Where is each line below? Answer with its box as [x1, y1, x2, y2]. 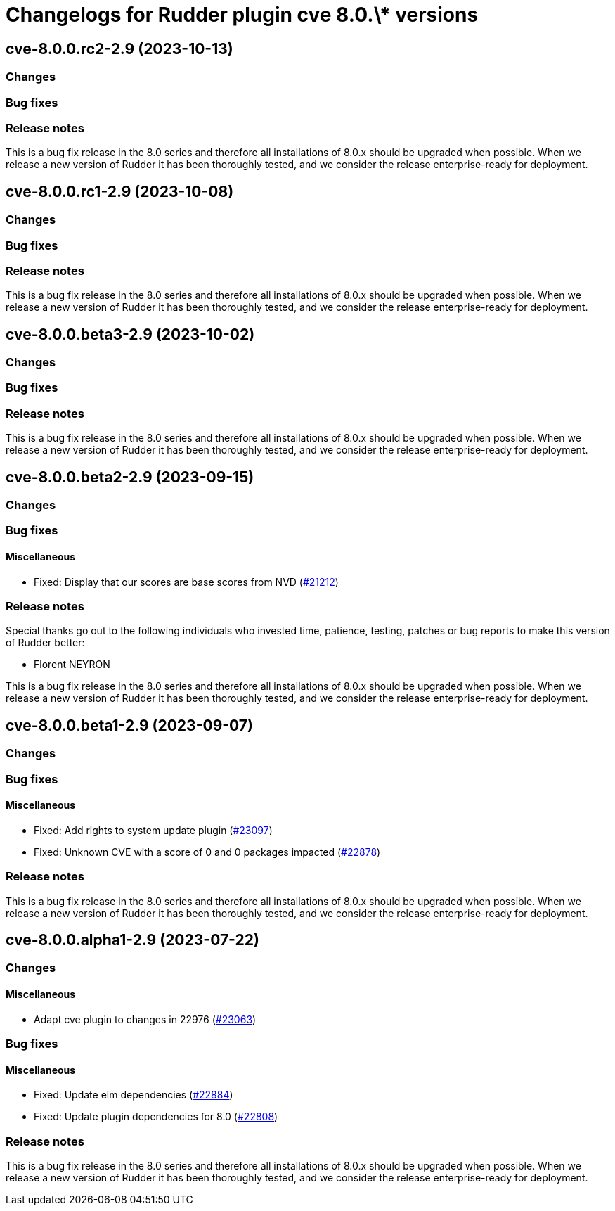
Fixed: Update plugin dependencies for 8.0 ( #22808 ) [34, 1110, 278, 1123]
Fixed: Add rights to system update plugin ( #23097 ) [34, 824, 273, 836]
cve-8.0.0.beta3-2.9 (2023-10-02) [6, 325, 255, 343]
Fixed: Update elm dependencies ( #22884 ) [34, 1089, 233, 1101]
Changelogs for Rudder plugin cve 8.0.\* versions [6, 3, 479, 27]
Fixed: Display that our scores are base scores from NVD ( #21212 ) [34, 575, 339, 588]
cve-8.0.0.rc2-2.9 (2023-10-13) [6, 39, 233, 58]
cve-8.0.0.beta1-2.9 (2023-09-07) [6, 716, 253, 734]
